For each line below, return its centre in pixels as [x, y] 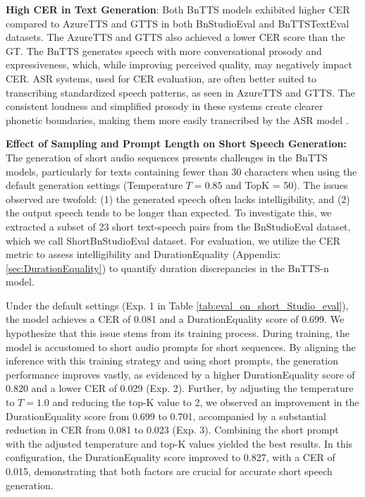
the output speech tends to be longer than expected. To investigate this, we [169, 213]
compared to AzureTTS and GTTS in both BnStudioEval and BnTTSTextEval [178, 23]
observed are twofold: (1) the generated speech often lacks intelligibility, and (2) [178, 198]
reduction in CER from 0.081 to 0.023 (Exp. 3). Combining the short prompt [172, 430]
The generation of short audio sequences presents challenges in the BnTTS [167, 157]
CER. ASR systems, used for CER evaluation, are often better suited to [161, 78]
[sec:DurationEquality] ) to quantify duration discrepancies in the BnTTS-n [167, 268]
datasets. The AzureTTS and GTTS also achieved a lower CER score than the [175, 37]
